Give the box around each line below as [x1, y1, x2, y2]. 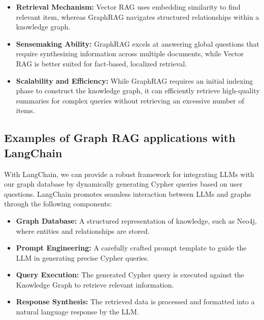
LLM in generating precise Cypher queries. [16, 252, 149, 263]
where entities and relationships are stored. [16, 225, 150, 236]
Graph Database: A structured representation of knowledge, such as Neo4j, [16, 215, 257, 226]
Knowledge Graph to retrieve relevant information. [16, 279, 174, 290]
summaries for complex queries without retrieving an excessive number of [16, 95, 244, 105]
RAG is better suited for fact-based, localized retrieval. [16, 58, 187, 68]
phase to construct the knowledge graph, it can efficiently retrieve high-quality [16, 85, 260, 96]
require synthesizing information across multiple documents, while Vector [16, 48, 244, 59]
